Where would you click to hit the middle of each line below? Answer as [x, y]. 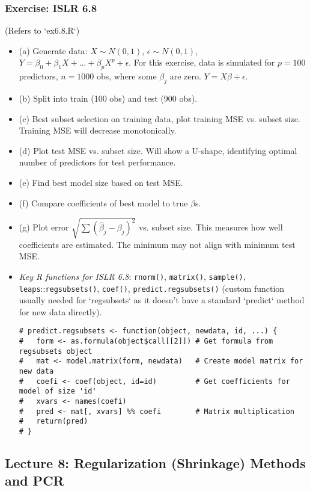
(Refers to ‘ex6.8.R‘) [42, 30]
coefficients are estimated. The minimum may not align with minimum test [157, 244]
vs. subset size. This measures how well [211, 227]
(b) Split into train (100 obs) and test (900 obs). [108, 98]
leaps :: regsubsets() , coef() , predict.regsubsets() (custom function [152, 288]
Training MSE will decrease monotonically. [98, 130]
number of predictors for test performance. [97, 162]
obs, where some [126, 76]
